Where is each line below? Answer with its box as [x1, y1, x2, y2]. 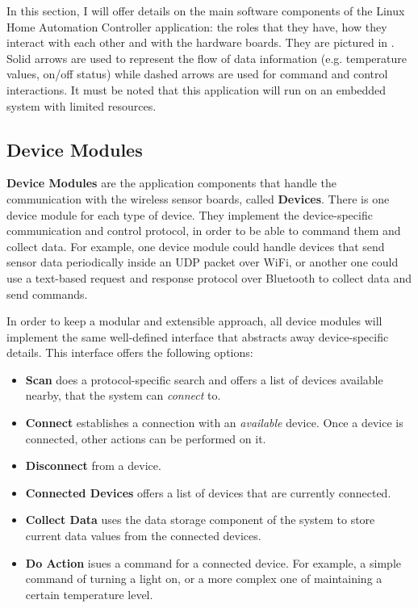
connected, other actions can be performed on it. [25, 430, 266, 447]
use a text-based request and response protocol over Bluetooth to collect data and [6, 269, 412, 286]
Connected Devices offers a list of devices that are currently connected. [25, 484, 391, 501]
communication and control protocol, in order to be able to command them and [6, 222, 401, 239]
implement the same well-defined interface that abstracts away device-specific [6, 328, 389, 345]
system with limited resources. [6, 97, 157, 114]
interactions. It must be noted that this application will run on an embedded [6, 81, 387, 98]
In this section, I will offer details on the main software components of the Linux [6, 2, 405, 19]
